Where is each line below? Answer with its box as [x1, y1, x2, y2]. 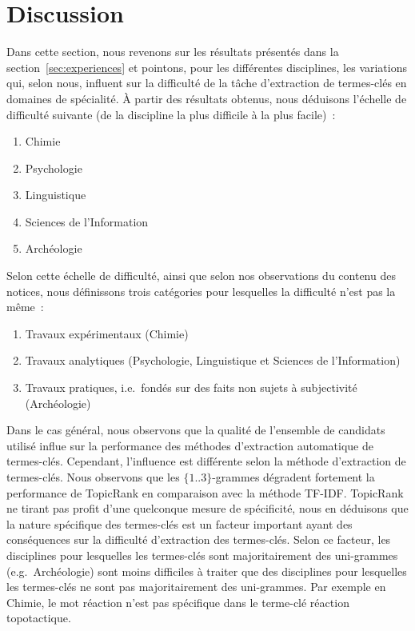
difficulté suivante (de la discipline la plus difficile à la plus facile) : [6, 106, 336, 122]
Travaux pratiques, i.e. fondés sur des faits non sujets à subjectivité [25, 379, 357, 396]
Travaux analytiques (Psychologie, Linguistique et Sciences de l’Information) [25, 352, 401, 369]
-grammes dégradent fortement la [212, 469, 375, 485]
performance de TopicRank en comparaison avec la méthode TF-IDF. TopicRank [6, 484, 404, 501]
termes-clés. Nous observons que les [6, 469, 180, 485]
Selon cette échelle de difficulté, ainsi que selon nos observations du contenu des [6, 267, 396, 284]
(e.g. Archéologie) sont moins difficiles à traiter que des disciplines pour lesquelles [6, 562, 407, 579]
